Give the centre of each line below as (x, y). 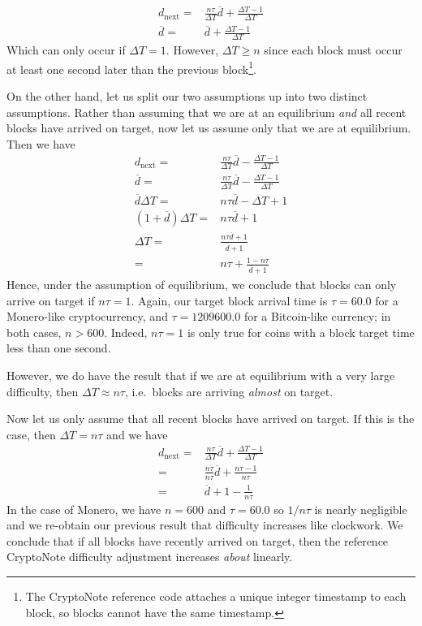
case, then (31, 434)
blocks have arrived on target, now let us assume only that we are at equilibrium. (209, 128)
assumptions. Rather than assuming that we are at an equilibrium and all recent (207, 112)
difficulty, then (43, 391)
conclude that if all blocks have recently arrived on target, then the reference (198, 540)
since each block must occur (333, 50)
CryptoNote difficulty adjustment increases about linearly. (150, 557)
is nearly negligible (361, 509)
